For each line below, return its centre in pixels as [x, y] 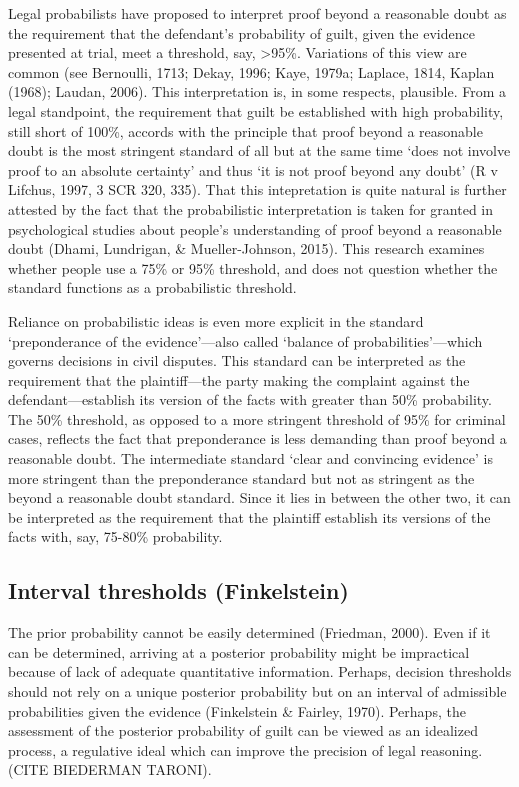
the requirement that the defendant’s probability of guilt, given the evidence [241, 32]
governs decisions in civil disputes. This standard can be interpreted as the [237, 360]
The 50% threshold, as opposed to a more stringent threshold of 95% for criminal [257, 418]
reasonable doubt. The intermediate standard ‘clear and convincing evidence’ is [250, 458]
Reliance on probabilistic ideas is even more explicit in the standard [216, 320]
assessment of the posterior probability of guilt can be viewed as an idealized [243, 730]
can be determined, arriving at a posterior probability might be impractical [239, 651]
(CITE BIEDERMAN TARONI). [110, 769]
